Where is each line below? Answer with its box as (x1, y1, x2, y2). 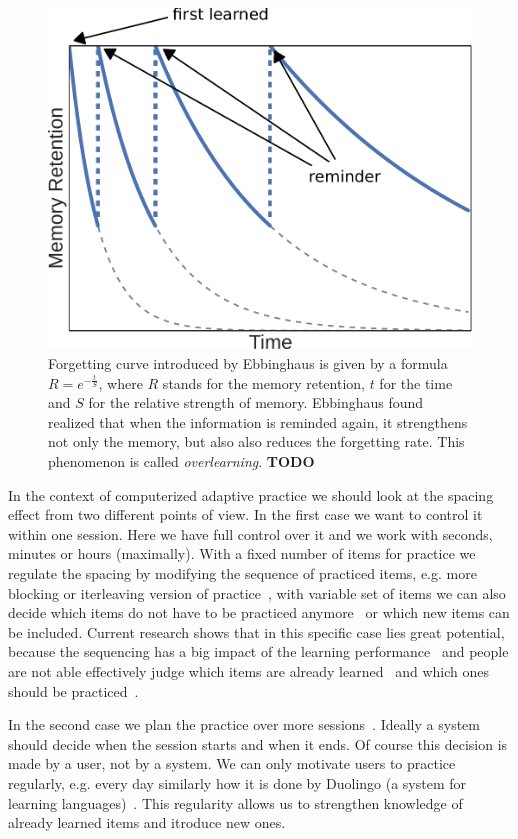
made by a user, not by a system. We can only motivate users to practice (8, 753, 456, 774)
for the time (379, 372, 453, 393)
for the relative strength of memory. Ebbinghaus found (88, 392, 424, 413)
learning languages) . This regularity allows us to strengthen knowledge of (8, 792, 463, 813)
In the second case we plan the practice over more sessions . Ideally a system (8, 714, 480, 735)
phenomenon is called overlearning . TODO (48, 451, 315, 471)
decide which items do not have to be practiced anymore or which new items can (8, 602, 510, 623)
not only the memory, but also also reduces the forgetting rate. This (48, 431, 465, 452)
